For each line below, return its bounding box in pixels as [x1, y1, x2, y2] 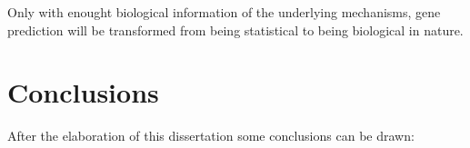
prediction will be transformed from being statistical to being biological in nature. [7, 20, 464, 39]
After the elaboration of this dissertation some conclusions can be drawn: [7, 126, 415, 145]
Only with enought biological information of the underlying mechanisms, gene [7, 3, 441, 21]
